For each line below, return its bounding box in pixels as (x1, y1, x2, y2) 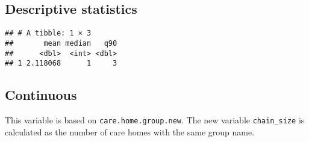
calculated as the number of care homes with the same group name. (5, 125, 255, 138)
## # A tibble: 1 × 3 (5, 29, 92, 38)
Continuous (5, 85, 77, 104)
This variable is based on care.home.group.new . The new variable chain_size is (5, 114, 305, 126)
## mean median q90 (5, 39, 117, 48)
